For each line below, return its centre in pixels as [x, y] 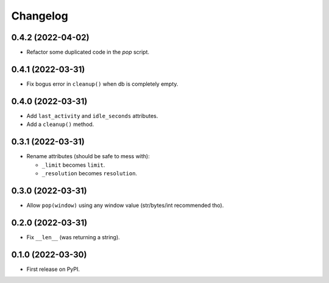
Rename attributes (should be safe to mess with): [88, 156]
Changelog [40, 16]
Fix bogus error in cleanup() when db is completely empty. [102, 84]
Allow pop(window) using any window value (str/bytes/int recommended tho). [125, 205]
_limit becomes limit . [73, 165]
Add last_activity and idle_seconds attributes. [92, 116]
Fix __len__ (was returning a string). [73, 237]
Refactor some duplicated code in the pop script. [88, 52]
